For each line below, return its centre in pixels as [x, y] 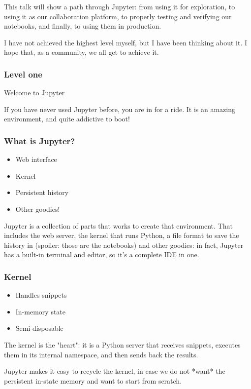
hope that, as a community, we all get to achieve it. [81, 52]
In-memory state [41, 311]
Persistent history [42, 192]
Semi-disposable [39, 328]
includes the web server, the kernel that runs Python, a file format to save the [122, 235]
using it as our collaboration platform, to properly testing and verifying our [118, 16]
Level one [23, 74]
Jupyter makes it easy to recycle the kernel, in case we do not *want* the [115, 371]
